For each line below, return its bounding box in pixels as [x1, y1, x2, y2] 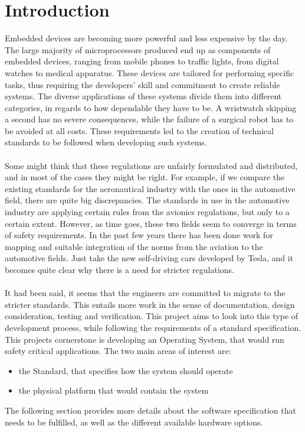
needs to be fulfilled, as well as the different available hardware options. [5, 415, 263, 428]
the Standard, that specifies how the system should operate [18, 364, 233, 376]
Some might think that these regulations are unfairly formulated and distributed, [5, 159, 298, 171]
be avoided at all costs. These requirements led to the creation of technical [5, 124, 274, 137]
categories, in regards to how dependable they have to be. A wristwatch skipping [5, 101, 297, 113]
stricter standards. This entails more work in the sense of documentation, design [5, 298, 295, 310]
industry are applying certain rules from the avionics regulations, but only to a [5, 206, 290, 218]
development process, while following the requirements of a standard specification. [5, 321, 301, 333]
